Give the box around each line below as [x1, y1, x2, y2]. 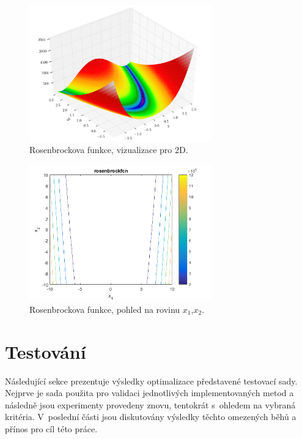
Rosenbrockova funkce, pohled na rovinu [29, 302, 180, 315]
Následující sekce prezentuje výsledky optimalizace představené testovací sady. [5, 374, 298, 387]
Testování [5, 339, 86, 364]
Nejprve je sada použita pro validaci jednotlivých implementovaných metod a [5, 386, 294, 399]
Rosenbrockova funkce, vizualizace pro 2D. [29, 143, 188, 156]
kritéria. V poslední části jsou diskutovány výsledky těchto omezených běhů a [5, 410, 296, 423]
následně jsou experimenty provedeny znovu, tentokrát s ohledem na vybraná [5, 398, 296, 411]
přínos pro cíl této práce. [5, 422, 98, 435]
